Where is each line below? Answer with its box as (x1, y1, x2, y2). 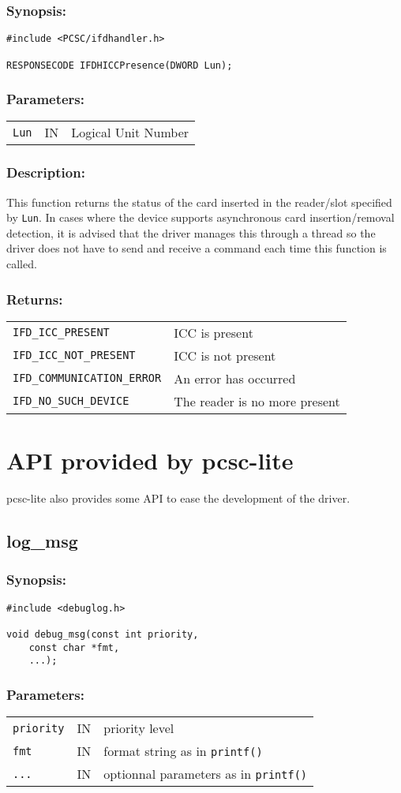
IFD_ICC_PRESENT (13, 326, 110, 339)
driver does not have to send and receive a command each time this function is (6, 240, 387, 256)
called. (6, 256, 37, 272)
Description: (6, 163, 85, 182)
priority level (103, 719, 174, 738)
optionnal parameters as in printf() (103, 765, 308, 784)
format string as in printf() (103, 742, 263, 761)
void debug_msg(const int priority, (6, 628, 199, 640)
